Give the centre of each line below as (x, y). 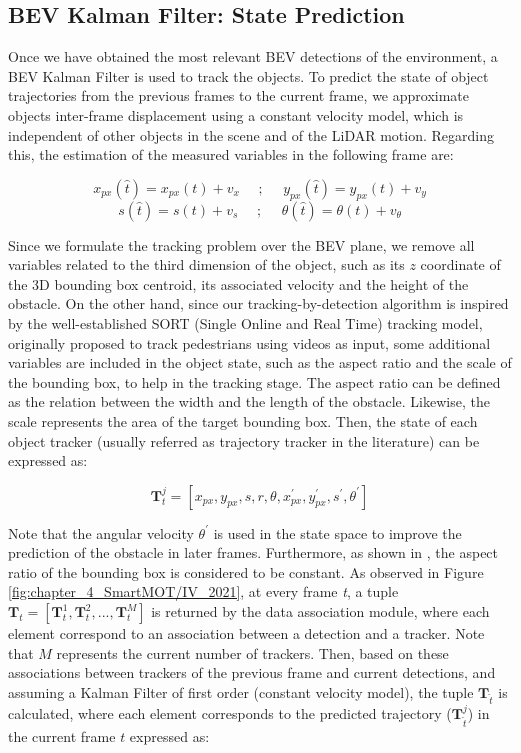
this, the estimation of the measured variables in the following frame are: (231, 154)
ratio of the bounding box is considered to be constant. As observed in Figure (246, 571)
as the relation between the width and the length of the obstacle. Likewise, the (249, 401)
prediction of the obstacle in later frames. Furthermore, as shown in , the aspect (253, 552)
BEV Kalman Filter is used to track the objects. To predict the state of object (248, 75)
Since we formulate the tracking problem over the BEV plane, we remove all (241, 244)
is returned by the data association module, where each (320, 611)
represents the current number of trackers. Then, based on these (252, 652)
